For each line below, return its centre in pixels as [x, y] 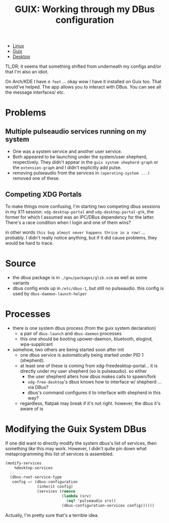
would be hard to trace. [30, 243]
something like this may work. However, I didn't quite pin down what [76, 448]
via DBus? [38, 387]
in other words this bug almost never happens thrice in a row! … [75, 232]
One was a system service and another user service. [67, 151]
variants [21, 283]
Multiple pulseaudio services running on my [76, 131]
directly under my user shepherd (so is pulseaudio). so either [83, 371]
